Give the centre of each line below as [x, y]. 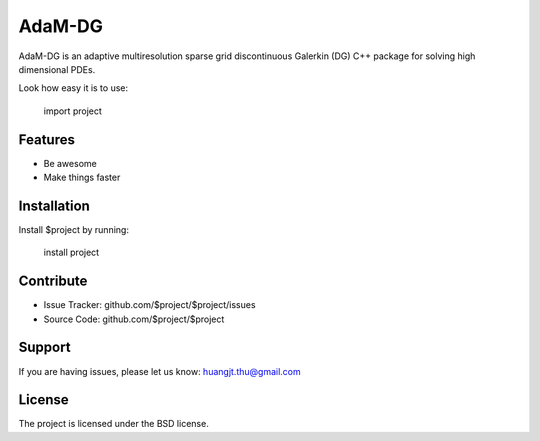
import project [72, 111]
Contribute [53, 281]
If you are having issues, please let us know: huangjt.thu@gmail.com [159, 371]
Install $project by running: [74, 229]
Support [44, 347]
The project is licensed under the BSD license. [113, 424]
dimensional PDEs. [57, 69]
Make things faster [82, 177]
